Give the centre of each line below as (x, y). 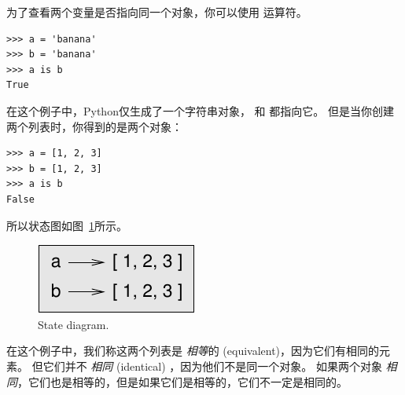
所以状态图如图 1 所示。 (67, 225)
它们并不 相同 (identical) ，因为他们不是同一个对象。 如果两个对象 (212, 366)
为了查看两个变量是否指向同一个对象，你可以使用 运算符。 (157, 12)
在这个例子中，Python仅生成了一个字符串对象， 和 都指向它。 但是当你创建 (200, 110)
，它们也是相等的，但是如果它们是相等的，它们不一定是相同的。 (182, 381)
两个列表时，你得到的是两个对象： (94, 126)
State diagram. (74, 324)
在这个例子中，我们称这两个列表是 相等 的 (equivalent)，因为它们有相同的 (193, 351)
